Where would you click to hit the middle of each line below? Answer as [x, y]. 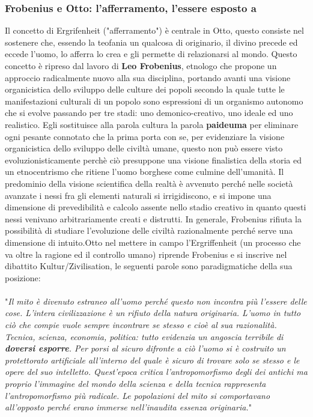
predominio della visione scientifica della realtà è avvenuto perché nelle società [149, 183]
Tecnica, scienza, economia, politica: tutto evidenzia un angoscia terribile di [144, 336]
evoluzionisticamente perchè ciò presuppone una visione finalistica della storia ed [153, 160]
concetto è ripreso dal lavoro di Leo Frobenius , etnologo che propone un [141, 65]
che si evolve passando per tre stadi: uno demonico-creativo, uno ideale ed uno [149, 113]
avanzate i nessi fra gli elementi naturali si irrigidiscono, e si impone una [138, 195]
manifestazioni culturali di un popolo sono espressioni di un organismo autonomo [154, 101]
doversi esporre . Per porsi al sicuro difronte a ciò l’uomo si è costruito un [145, 348]
